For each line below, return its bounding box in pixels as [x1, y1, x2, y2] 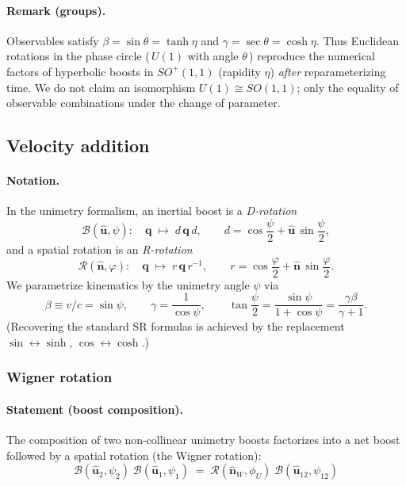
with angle [187, 48, 239, 64]
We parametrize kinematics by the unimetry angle [6, 276, 250, 293]
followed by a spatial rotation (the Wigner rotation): [6, 446, 262, 463]
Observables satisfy [6, 32, 99, 48]
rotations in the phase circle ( [6, 48, 150, 64]
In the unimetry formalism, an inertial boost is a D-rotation [6, 202, 297, 219]
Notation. [6, 172, 59, 189]
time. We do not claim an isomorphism [6, 78, 196, 95]
